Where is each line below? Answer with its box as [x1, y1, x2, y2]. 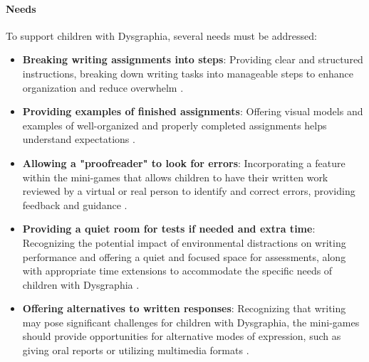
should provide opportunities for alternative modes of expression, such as [22, 329, 341, 344]
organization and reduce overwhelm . [22, 80, 184, 95]
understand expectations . [22, 132, 135, 147]
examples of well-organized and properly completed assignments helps [22, 117, 327, 132]
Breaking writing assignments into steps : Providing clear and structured [22, 52, 363, 67]
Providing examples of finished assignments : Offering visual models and [22, 104, 363, 119]
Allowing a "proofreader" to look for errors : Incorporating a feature [22, 155, 345, 170]
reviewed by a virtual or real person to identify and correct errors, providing [22, 183, 355, 198]
